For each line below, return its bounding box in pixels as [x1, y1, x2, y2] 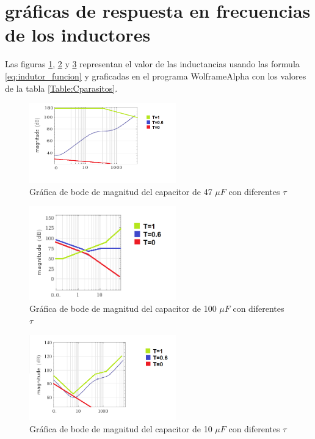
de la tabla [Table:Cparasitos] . [5, 81, 118, 94]
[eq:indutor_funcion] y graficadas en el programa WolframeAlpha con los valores [5, 69, 306, 82]
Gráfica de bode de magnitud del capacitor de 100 [29, 302, 217, 315]
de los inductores [5, 22, 151, 47]
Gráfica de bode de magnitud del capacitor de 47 [29, 185, 212, 197]
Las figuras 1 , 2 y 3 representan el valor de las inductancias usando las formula [5, 57, 300, 70]
